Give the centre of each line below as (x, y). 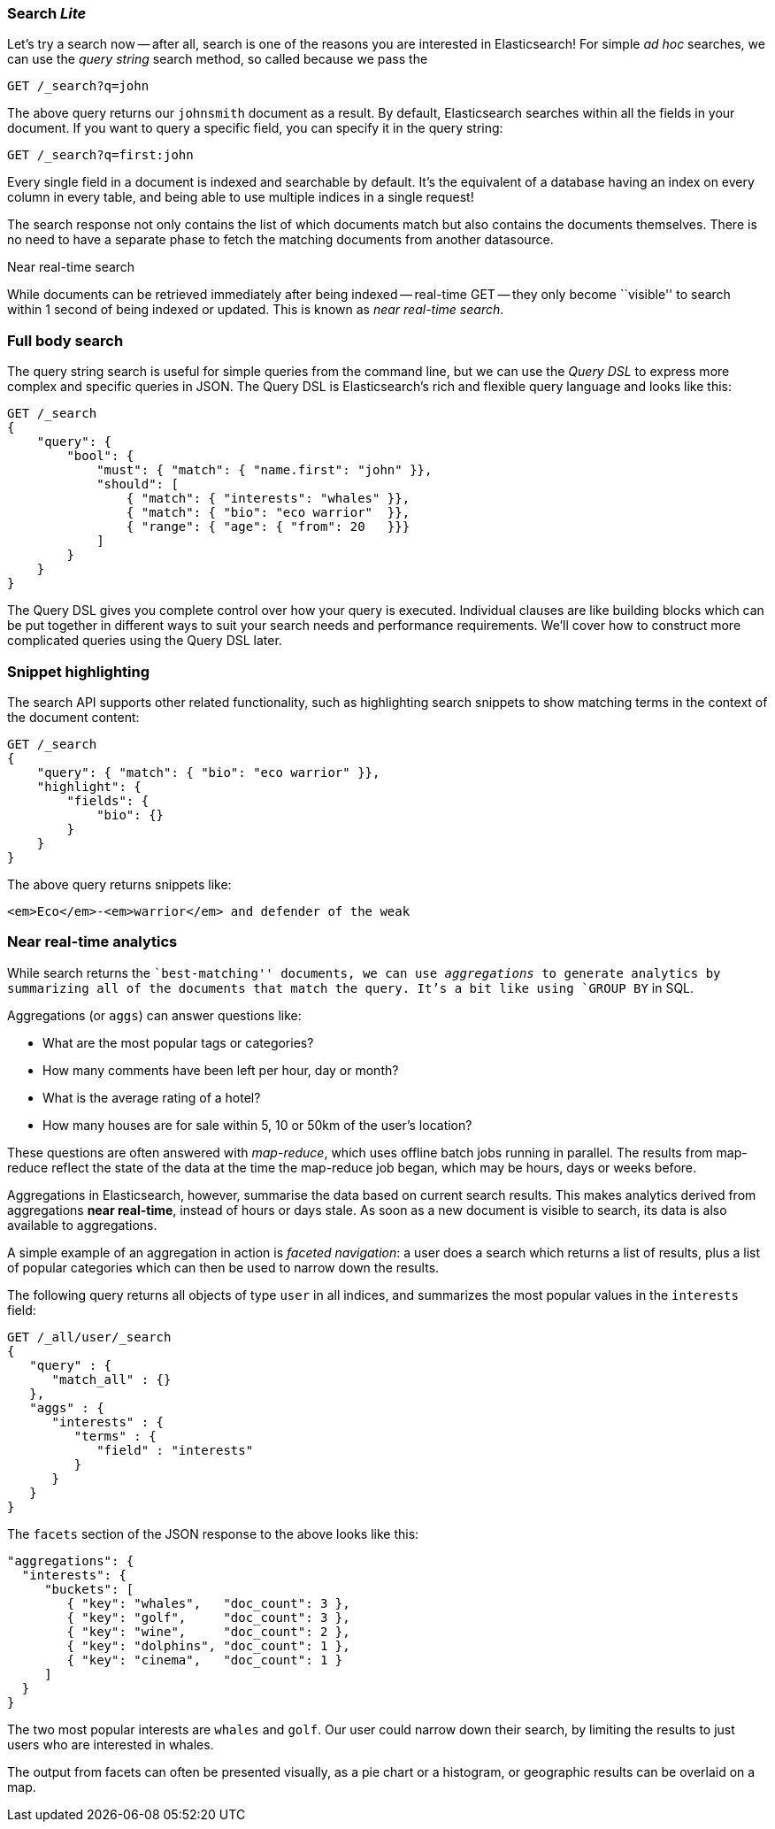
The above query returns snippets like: (119, 884)
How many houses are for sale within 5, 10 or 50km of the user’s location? (257, 1125)
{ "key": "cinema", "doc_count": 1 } (205, 1660)
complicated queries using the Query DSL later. (145, 641)
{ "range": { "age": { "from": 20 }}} (268, 527)
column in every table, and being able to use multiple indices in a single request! (241, 197)
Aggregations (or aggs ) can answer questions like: (154, 1015)
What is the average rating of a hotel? (152, 1097)
